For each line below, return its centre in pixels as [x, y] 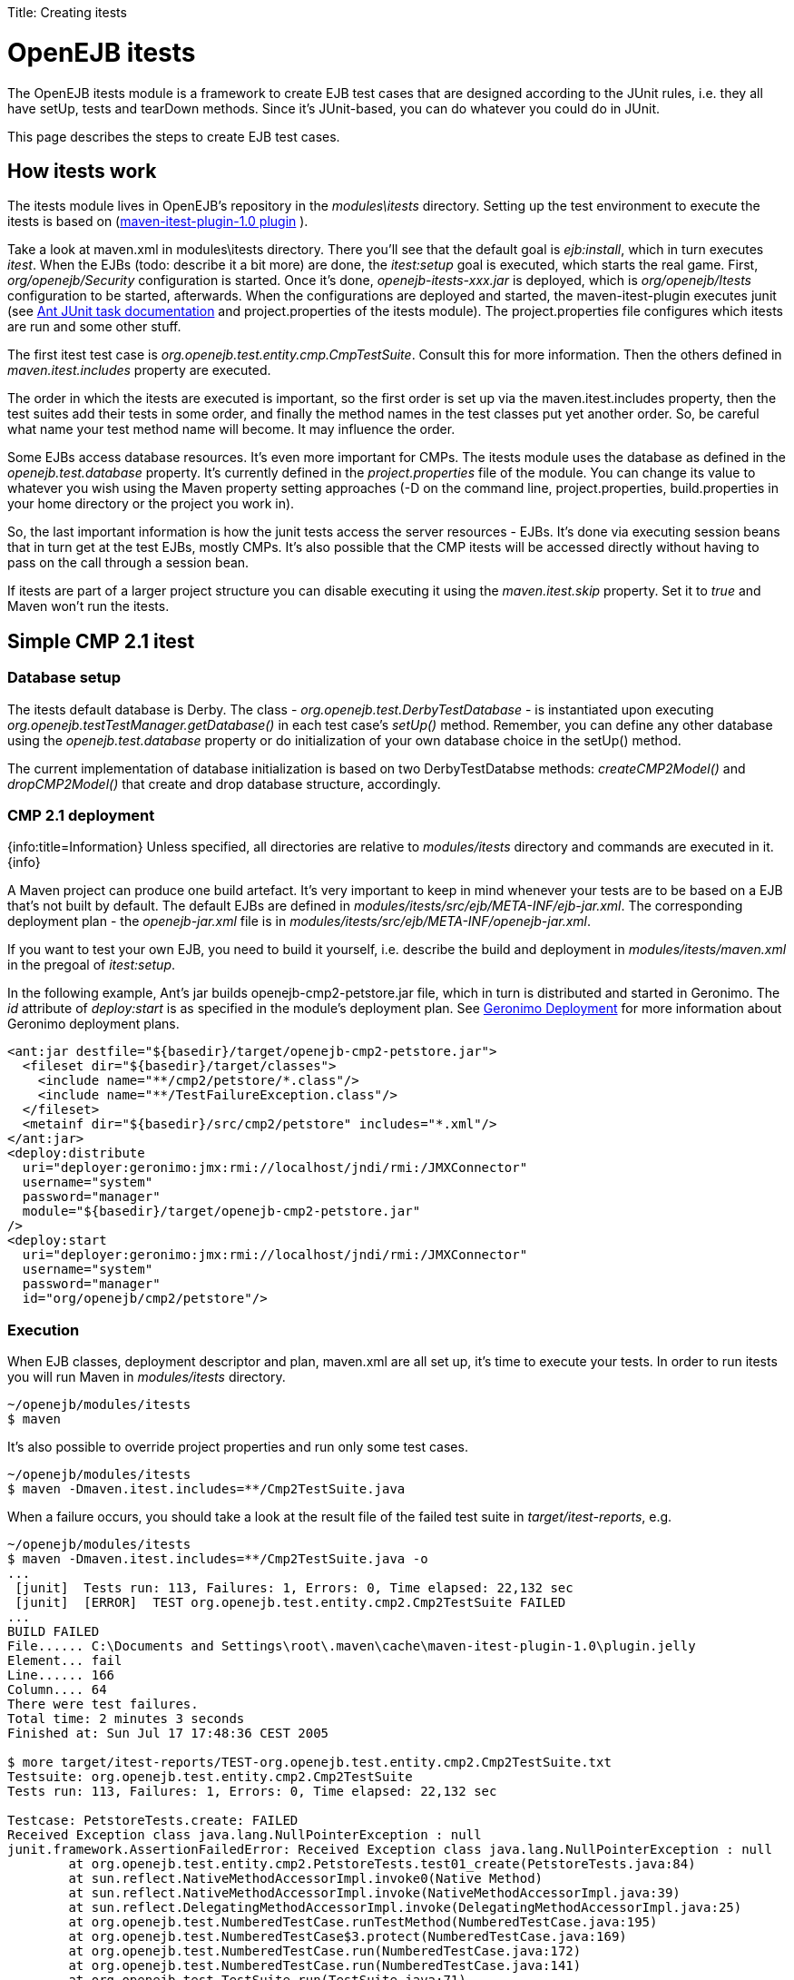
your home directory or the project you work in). [151, 504]
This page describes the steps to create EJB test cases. [174, 136]
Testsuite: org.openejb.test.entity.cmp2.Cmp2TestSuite [210, 1777]
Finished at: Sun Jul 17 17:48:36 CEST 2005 [168, 1734]
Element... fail [65, 1661]
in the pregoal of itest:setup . [92, 965]
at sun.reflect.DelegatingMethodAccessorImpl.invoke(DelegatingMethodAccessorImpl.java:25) [405, 1908]
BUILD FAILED [54, 1632]
